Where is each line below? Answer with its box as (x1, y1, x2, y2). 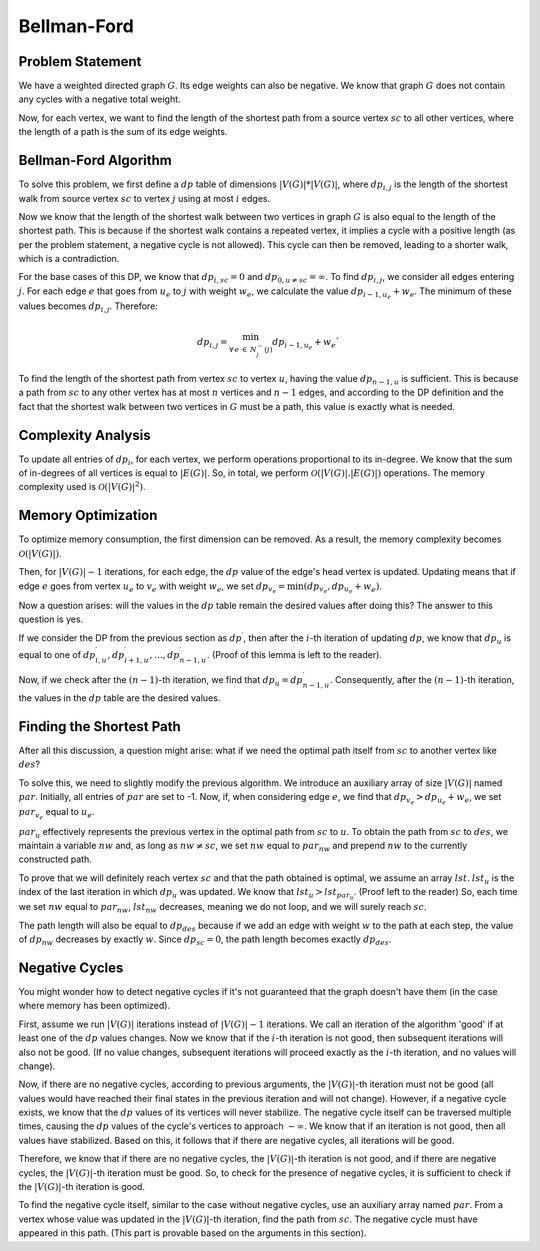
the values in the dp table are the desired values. (18, 692, 221, 704)
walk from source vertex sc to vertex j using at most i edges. (18, 192, 270, 204)
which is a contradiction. (18, 253, 120, 265)
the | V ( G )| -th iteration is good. (18, 1181, 145, 1193)
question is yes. (18, 613, 84, 625)
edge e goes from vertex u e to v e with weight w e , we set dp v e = (18, 580, 286, 595)
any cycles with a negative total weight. (18, 93, 181, 105)
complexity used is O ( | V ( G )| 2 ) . (18, 480, 146, 493)
